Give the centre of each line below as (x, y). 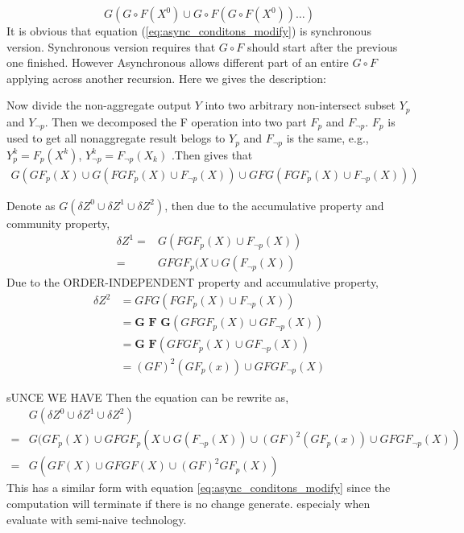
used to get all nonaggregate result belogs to (116, 138)
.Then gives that (212, 154)
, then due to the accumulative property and (274, 205)
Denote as (31, 205)
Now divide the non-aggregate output (99, 105)
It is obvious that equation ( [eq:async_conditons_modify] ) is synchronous (189, 31)
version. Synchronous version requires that (111, 46)
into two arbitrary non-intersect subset (300, 105)
